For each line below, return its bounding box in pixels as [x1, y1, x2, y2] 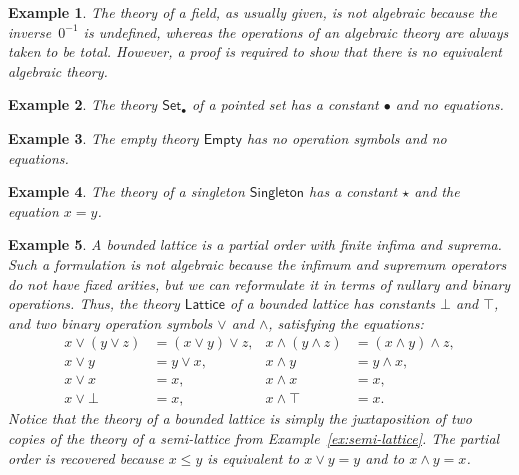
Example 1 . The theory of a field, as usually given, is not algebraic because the [8, 2, 497, 22]
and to [365, 447, 405, 468]
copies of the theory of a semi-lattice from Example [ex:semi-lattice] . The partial [8, 428, 500, 449]
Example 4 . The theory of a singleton [8, 181, 245, 202]
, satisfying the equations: [268, 312, 424, 333]
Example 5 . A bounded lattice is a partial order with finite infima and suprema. [8, 234, 502, 255]
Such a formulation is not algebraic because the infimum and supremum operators [8, 253, 507, 274]
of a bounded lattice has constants [230, 293, 436, 314]
